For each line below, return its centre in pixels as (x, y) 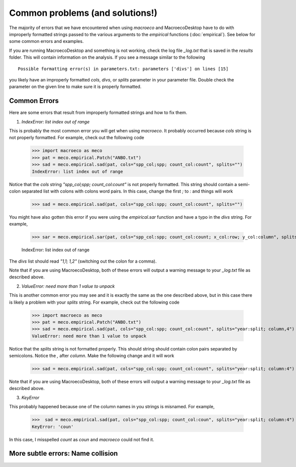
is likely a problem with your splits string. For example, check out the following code (94, 302)
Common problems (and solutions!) (83, 13)
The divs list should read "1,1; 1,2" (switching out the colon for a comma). (83, 261)
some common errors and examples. (46, 41)
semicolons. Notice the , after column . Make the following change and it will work (92, 356)
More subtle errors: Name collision (63, 453)
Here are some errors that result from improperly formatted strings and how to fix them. (98, 113)
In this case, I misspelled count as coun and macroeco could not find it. (82, 439)
